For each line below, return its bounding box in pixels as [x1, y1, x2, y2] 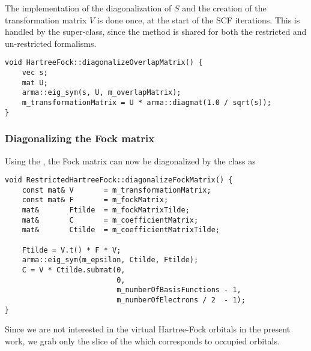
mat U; [22, 78, 48, 87]
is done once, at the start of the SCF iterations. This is [97, 13, 300, 26]
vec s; [22, 68, 48, 77]
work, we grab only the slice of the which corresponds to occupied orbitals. [5, 334, 280, 347]
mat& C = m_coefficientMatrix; [22, 215, 199, 224]
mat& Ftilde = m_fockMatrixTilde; [22, 206, 190, 215]
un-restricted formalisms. [5, 37, 97, 49]
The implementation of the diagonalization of [5, 2, 172, 14]
